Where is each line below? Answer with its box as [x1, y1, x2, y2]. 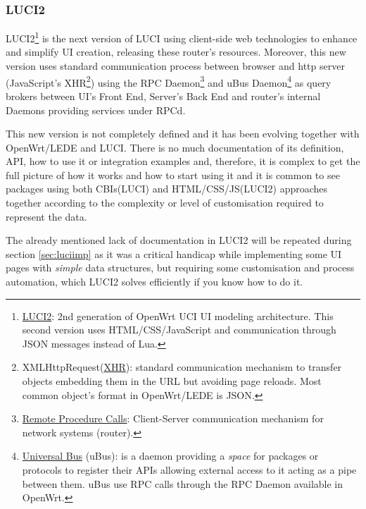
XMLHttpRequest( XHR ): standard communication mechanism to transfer [22, 360, 342, 374]
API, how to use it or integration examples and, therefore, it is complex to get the [6, 154, 360, 168]
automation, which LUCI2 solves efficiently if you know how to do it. [6, 274, 303, 289]
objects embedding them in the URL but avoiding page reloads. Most [22, 374, 322, 388]
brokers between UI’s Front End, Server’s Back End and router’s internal [6, 88, 321, 103]
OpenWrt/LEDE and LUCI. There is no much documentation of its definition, [6, 140, 344, 154]
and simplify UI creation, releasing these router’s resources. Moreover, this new [6, 44, 346, 59]
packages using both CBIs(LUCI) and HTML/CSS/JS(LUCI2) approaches [6, 181, 328, 196]
